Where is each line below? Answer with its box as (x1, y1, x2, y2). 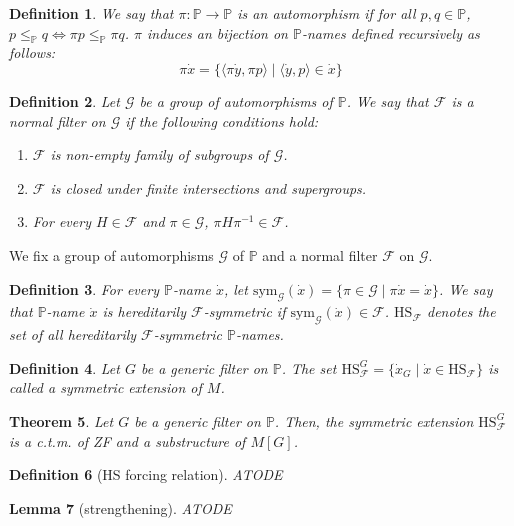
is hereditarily (102, 301, 186, 322)
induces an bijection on (147, 22, 288, 43)
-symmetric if (203, 301, 286, 322)
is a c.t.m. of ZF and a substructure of (9, 430, 246, 451)
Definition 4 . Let (9, 357, 120, 378)
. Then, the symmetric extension (274, 410, 474, 431)
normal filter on (9, 110, 106, 131)
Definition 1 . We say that (9, 3, 174, 23)
